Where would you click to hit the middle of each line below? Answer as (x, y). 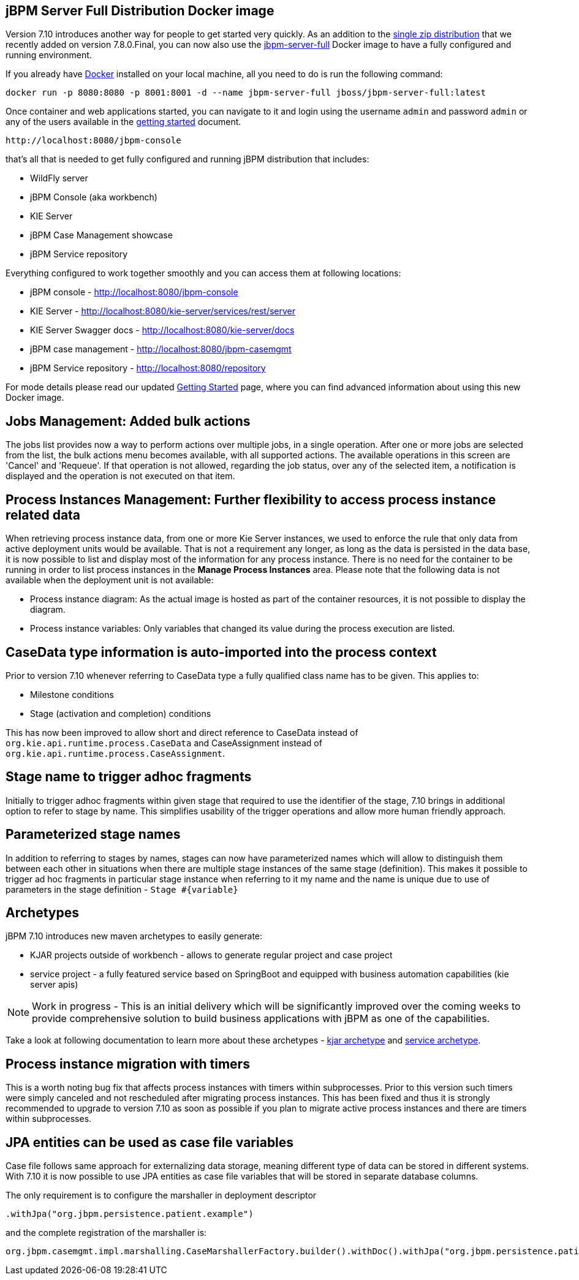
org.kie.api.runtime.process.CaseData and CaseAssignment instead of (164, 743)
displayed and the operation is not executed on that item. (120, 476)
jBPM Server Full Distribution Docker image (140, 11)
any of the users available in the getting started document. (123, 122)
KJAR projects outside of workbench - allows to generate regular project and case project (211, 955)
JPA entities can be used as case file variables (150, 1142)
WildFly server (59, 178)
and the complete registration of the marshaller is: (106, 1233)
